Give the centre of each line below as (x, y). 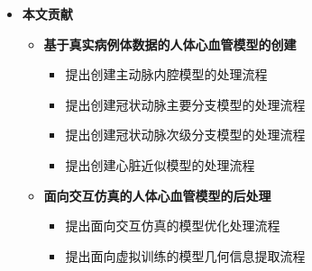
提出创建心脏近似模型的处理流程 (160, 164)
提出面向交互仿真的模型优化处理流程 (173, 226)
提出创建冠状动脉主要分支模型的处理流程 (185, 104)
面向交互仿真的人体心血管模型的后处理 (157, 195)
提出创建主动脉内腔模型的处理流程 (166, 74)
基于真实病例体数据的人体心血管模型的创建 (170, 44)
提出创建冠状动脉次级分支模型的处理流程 (185, 135)
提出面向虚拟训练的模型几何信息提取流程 (185, 255)
